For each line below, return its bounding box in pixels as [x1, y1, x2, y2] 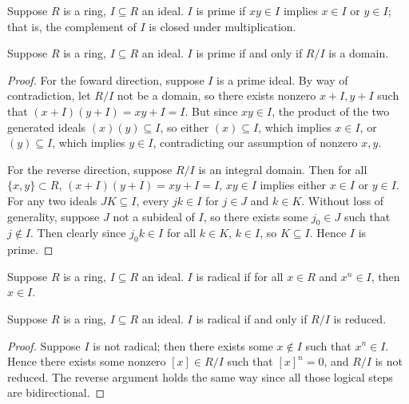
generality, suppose [7, 208, 100, 224]
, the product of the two [272, 102, 390, 119]
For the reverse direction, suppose [7, 160, 173, 177]
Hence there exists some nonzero [7, 353, 166, 370]
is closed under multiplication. [149, 18, 296, 34]
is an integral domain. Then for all [198, 160, 367, 177]
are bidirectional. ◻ [7, 384, 105, 401]
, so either [160, 118, 209, 135]
